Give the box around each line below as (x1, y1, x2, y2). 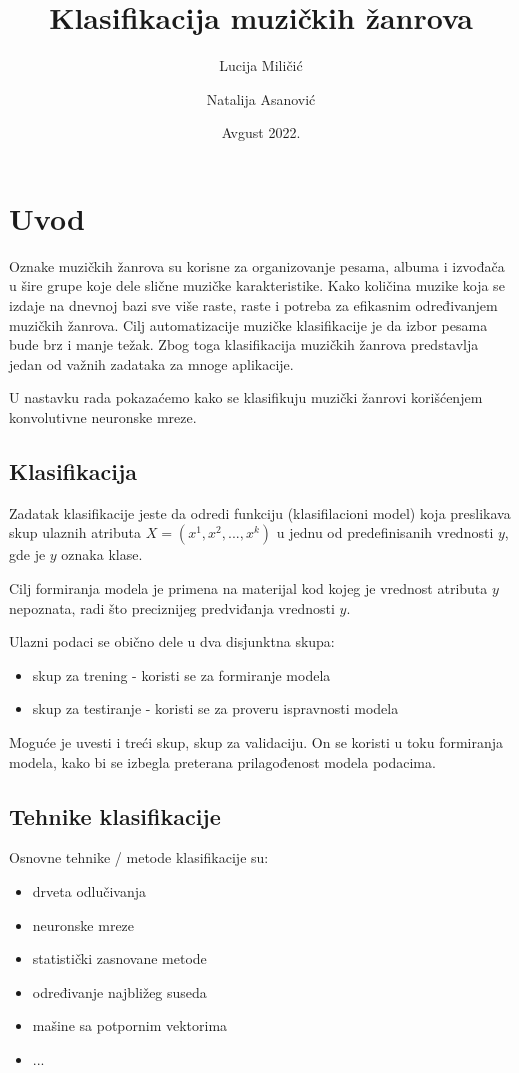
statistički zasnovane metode (32, 948, 207, 969)
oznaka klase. (61, 544, 143, 565)
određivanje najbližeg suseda (32, 981, 207, 1002)
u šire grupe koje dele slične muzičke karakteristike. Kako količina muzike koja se (9, 275, 505, 296)
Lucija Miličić (219, 55, 303, 76)
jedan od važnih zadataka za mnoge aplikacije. (9, 353, 294, 374)
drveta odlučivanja (32, 880, 147, 901)
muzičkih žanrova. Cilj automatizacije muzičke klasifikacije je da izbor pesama (9, 314, 488, 335)
